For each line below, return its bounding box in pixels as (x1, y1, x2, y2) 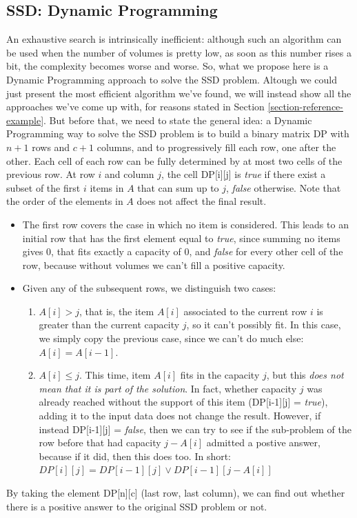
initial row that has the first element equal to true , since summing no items (22, 230, 340, 245)
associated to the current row (183, 303, 307, 318)
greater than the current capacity (39, 317, 180, 332)
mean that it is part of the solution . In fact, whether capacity (39, 381, 297, 395)
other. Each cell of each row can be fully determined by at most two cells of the (6, 153, 343, 168)
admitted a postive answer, (206, 435, 320, 450)
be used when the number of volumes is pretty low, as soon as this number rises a (6, 45, 351, 59)
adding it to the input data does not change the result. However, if (39, 408, 321, 423)
